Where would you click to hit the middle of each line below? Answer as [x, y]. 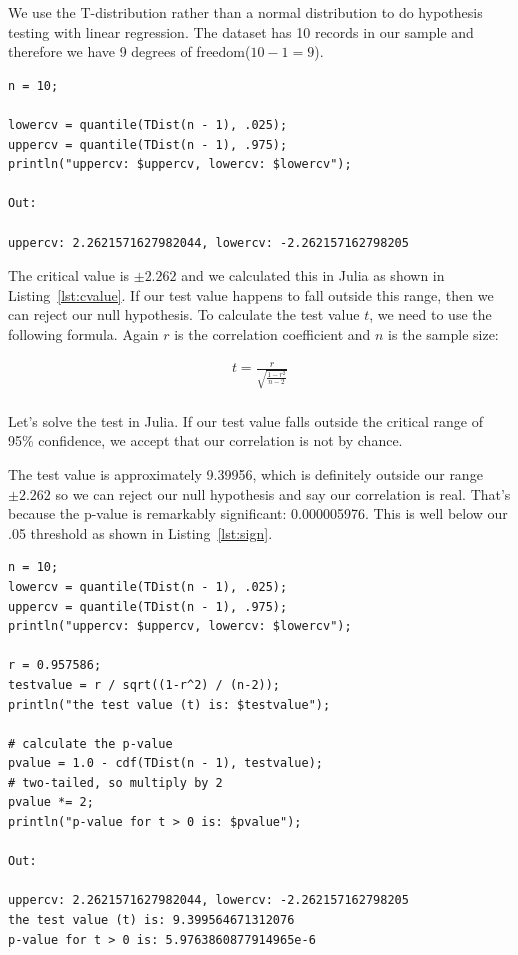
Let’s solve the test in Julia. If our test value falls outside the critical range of [245, 420]
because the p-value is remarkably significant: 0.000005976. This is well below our [258, 513]
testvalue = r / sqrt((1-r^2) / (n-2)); [144, 684]
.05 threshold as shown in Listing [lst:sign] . [140, 532]
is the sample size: [443, 333]
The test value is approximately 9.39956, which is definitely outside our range [245, 473]
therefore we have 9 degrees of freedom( [129, 51]
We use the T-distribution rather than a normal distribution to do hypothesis [245, 12]
